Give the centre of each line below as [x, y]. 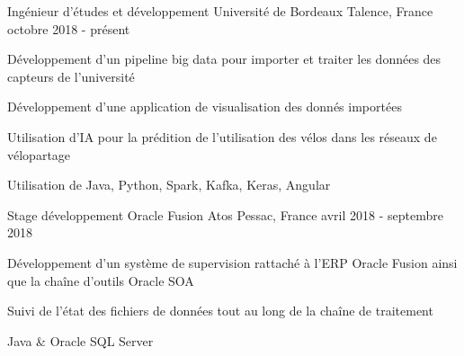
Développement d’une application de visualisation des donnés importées [205, 107]
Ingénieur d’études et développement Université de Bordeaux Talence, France [220, 11]
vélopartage [39, 154]
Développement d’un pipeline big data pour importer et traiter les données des [224, 59]
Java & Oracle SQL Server [80, 340]
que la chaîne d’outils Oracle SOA [101, 280]
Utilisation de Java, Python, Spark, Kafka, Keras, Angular [169, 185]
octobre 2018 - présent [69, 28]
